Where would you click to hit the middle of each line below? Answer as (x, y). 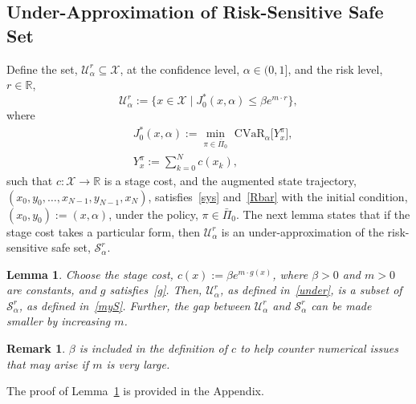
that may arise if (48, 364)
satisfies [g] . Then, (156, 290)
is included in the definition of (153, 348)
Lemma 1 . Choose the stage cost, (90, 274)
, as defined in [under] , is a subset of (311, 290)
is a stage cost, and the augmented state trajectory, (230, 180)
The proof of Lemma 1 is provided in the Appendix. (135, 391)
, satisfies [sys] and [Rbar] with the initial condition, (278, 196)
